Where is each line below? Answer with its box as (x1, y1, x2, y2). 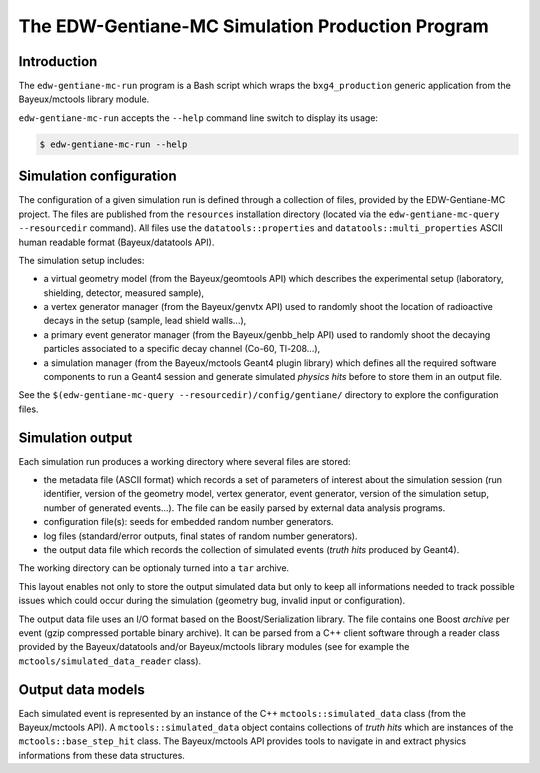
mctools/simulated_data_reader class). (18, 655, 202, 667)
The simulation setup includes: (18, 254, 145, 266)
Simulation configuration (18, 168, 177, 185)
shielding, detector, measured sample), (43, 286, 205, 299)
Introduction (18, 53, 98, 70)
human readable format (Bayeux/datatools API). (18, 236, 215, 248)
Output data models (18, 681, 145, 698)
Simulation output (18, 429, 133, 446)
